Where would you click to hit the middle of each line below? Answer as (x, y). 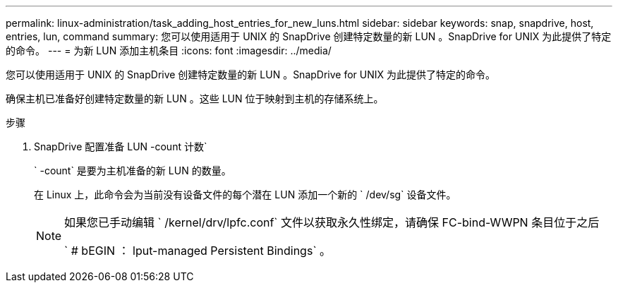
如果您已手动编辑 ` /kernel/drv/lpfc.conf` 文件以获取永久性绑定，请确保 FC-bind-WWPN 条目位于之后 (332, 222)
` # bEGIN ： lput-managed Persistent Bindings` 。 (198, 251)
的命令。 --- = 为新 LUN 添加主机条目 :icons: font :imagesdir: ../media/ (169, 50)
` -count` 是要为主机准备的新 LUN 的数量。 (133, 170)
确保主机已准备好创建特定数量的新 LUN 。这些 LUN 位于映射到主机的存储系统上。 (195, 98)
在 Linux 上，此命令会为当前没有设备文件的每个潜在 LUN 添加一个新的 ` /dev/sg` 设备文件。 (245, 194)
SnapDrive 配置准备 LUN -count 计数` (121, 146)
